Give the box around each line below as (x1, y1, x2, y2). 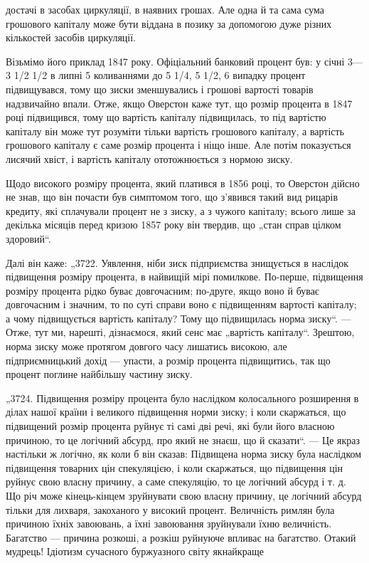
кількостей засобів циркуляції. (6, 30, 137, 45)
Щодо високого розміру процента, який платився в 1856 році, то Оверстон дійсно (6, 175, 360, 190)
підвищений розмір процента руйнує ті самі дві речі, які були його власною (6, 419, 335, 433)
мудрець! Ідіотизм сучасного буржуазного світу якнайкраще (6, 544, 264, 559)
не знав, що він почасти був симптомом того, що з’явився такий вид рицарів (6, 189, 338, 204)
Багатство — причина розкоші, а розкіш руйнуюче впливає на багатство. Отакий (6, 530, 356, 544)
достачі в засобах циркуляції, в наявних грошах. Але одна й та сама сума (6, 2, 325, 16)
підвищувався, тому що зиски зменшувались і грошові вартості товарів (6, 81, 314, 96)
